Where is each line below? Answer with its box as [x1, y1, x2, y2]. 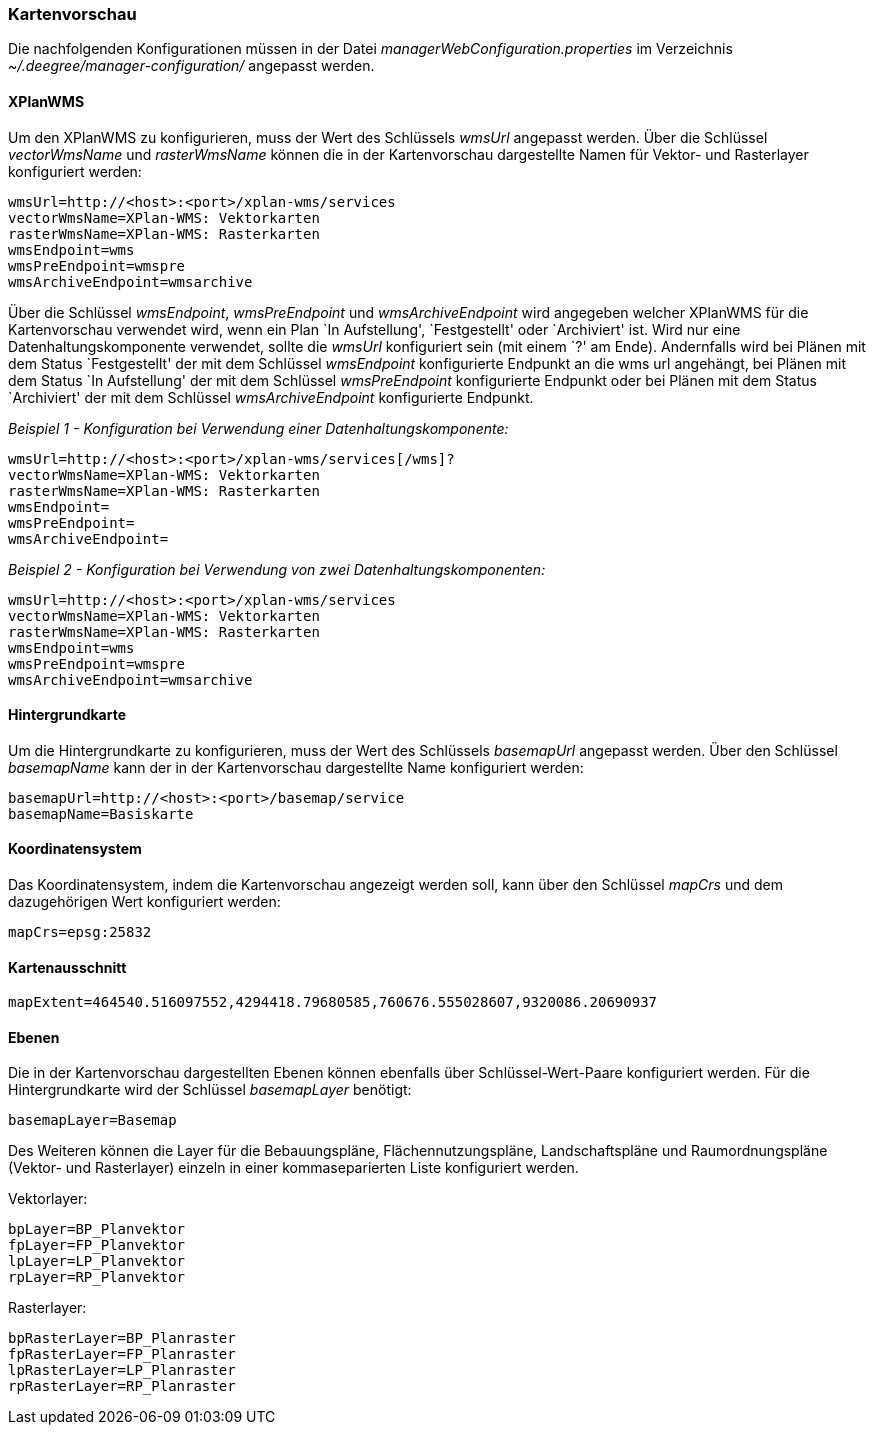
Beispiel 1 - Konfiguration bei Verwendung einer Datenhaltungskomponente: [8, 419, 509, 437]
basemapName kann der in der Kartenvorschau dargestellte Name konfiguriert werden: [8, 758, 584, 776]
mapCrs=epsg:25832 [8, 924, 152, 941]
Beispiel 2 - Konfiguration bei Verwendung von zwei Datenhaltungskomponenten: [8, 560, 546, 578]
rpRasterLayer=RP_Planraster [8, 1378, 236, 1395]
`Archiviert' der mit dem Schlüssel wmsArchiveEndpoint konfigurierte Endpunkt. [8, 388, 534, 406]
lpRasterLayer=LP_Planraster [8, 1362, 236, 1379]
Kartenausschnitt [8, 958, 127, 976]
